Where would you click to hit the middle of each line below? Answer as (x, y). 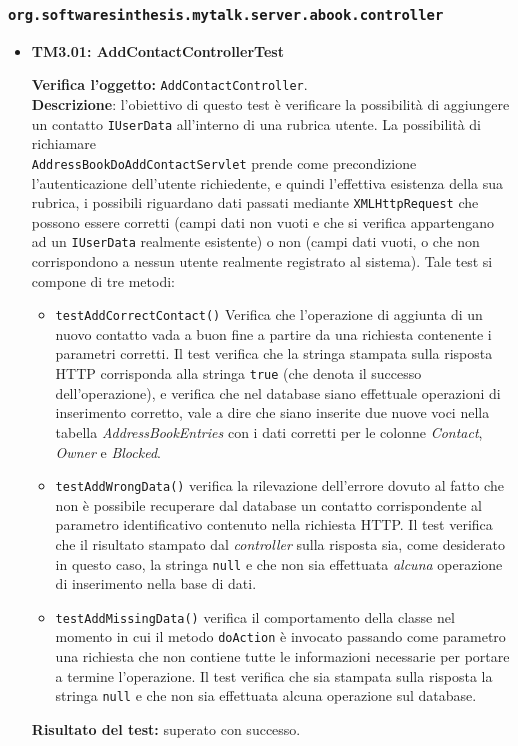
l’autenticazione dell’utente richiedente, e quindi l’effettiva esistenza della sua (267, 182)
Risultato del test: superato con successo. (166, 728)
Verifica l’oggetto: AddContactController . (169, 84)
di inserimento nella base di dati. (156, 583)
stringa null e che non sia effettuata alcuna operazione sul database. (266, 695)
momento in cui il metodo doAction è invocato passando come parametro (280, 636)
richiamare (64, 143)
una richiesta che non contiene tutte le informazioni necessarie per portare (282, 656)
